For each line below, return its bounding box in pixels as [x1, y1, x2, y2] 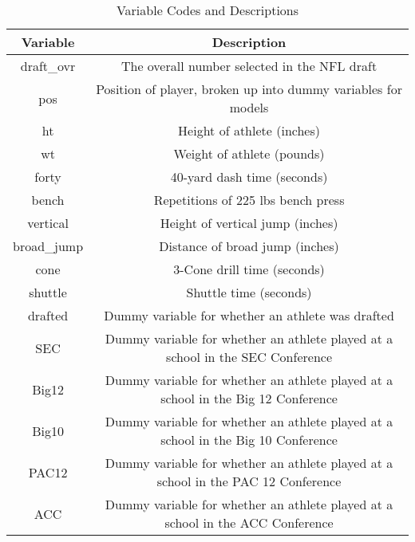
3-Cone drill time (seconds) [173, 260, 325, 278]
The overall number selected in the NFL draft [121, 57, 377, 75]
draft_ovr [20, 57, 76, 75]
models [229, 98, 269, 116]
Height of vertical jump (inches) [160, 214, 338, 232]
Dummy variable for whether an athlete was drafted [104, 306, 394, 324]
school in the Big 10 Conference [160, 430, 338, 449]
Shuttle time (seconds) [186, 283, 312, 301]
